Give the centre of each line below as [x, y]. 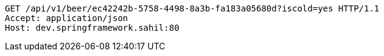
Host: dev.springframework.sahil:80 [92, 28]
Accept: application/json [67, 18]
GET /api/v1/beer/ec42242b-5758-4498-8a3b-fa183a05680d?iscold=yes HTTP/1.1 [192, 8]
